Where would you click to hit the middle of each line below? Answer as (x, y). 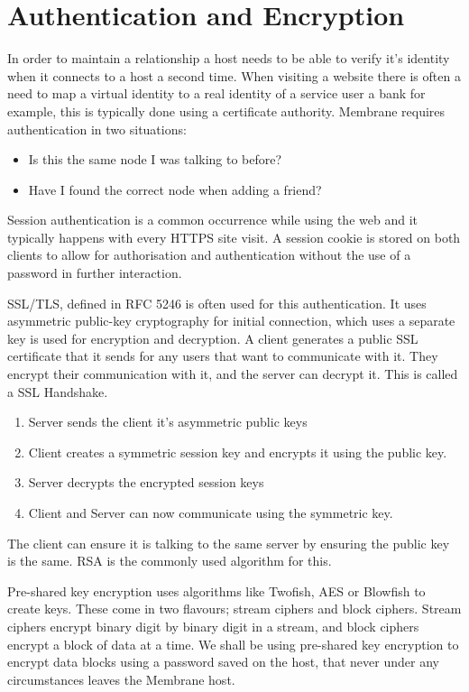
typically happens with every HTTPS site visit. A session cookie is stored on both (234, 237)
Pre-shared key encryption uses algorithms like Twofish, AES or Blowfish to (216, 591)
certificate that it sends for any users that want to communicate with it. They (223, 356)
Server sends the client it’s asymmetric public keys (168, 422)
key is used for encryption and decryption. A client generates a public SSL (213, 338)
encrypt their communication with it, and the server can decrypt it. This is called (233, 374)
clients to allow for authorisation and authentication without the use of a (209, 255)
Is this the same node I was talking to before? (155, 159)
